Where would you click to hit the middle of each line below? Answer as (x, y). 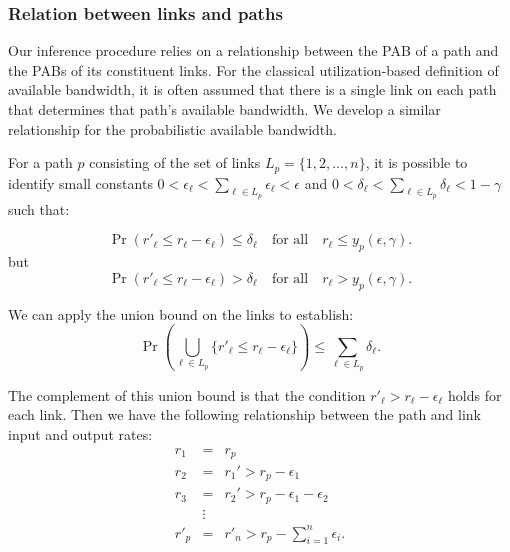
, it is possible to (416, 162)
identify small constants (80, 182)
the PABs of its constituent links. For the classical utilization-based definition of (253, 69)
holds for (475, 394)
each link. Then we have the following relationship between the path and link (245, 414)
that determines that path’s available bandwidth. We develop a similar (224, 109)
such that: (39, 208)
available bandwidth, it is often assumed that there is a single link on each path (252, 89)
